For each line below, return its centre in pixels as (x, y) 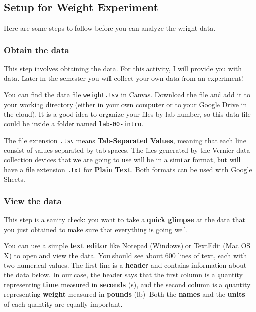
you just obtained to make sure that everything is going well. (96, 229)
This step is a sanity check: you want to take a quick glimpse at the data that (125, 219)
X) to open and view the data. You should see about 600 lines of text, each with (126, 255)
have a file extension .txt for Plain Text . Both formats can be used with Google (128, 169)
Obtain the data (37, 50)
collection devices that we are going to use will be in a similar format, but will (122, 159)
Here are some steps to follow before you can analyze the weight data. (110, 28)
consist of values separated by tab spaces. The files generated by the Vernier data (127, 150)
